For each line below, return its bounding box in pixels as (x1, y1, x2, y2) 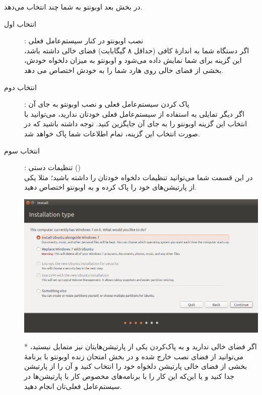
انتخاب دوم (4, 82, 37, 92)
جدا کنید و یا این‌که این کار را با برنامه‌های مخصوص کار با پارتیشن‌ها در (24, 370, 235, 381)
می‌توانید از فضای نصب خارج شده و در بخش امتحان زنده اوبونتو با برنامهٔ (24, 351, 244, 361)
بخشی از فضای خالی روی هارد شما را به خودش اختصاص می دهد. (24, 64, 224, 75)
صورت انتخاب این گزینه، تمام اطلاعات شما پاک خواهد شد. (24, 128, 200, 138)
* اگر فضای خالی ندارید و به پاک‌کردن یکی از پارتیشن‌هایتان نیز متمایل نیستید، (24, 341, 257, 352)
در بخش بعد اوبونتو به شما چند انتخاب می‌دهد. (4, 2, 143, 12)
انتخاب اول (4, 18, 36, 29)
